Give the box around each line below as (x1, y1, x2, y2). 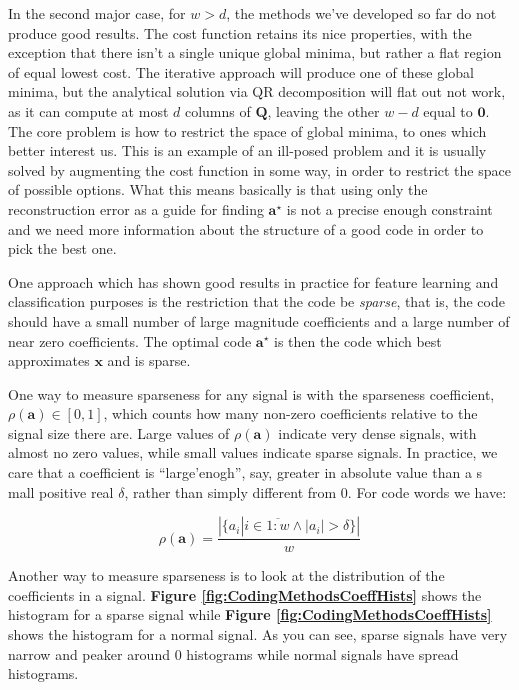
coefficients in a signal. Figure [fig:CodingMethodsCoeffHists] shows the (8, 584, 482, 605)
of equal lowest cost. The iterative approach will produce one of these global (8, 61, 474, 82)
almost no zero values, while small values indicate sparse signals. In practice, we (8, 442, 498, 463)
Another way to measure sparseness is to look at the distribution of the (8, 565, 445, 586)
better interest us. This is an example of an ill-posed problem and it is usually (8, 140, 487, 161)
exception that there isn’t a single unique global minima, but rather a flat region (8, 42, 502, 63)
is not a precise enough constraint (286, 198, 493, 219)
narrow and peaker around (8, 643, 170, 664)
